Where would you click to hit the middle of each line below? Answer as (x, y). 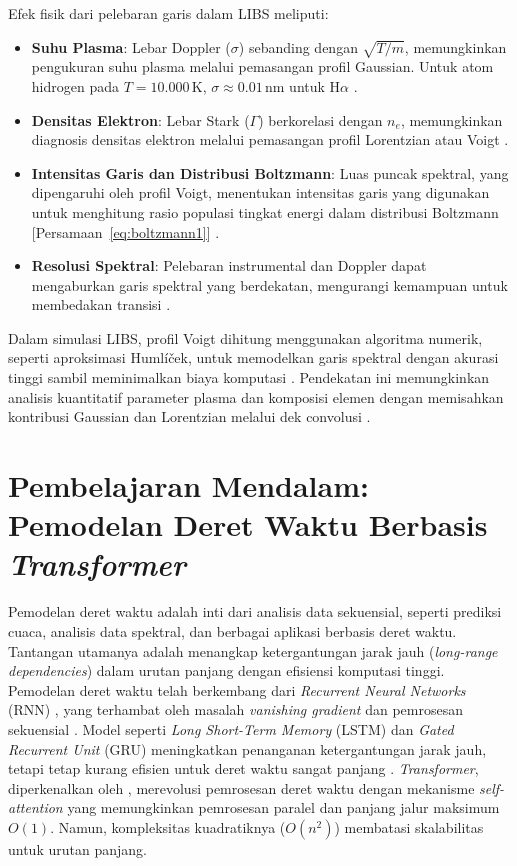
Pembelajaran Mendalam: (188, 485)
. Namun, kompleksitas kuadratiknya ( (168, 826)
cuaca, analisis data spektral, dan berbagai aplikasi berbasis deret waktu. (232, 630)
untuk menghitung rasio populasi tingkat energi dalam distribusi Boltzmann (265, 211)
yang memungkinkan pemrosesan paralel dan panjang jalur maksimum (283, 807)
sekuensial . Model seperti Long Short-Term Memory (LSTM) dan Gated (231, 728)
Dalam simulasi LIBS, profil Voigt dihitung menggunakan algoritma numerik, (245, 337)
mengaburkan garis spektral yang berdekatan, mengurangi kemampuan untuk (269, 284)
